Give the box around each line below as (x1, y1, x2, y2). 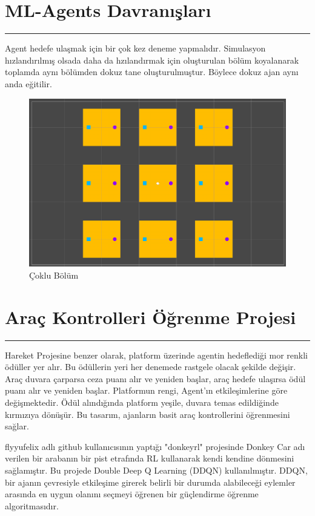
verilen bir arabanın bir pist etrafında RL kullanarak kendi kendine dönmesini (5, 452, 294, 465)
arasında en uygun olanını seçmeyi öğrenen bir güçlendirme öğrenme (5, 488, 259, 500)
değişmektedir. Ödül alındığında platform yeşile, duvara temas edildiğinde (5, 396, 279, 409)
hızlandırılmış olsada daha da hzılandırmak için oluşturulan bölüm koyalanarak (5, 53, 299, 66)
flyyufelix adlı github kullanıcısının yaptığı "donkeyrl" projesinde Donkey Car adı (5, 440, 305, 452)
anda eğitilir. (5, 77, 52, 90)
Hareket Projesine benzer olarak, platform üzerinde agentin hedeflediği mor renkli (5, 348, 308, 361)
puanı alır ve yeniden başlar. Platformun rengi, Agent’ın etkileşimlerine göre (5, 384, 288, 397)
